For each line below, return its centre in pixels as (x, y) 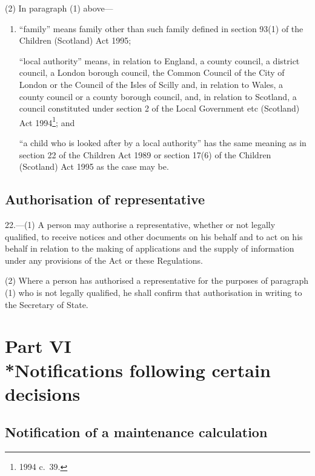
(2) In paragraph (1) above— (59, 8)
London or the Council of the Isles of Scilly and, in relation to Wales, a (151, 84)
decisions (43, 393)
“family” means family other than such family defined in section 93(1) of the (161, 28)
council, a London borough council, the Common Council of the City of (152, 72)
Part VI (38, 346)
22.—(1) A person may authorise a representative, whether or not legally (140, 224)
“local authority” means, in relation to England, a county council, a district (159, 60)
